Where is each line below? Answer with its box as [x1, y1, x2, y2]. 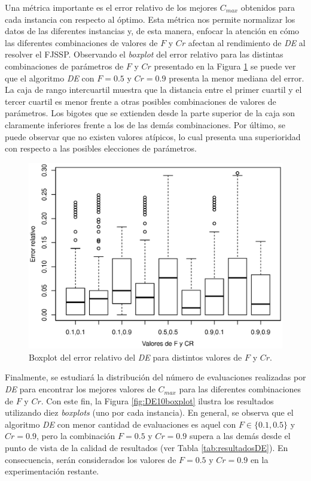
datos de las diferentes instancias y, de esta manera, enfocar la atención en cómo [5, 25, 300, 37]
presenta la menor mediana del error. [169, 71, 304, 84]
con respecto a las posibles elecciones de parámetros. [5, 142, 197, 155]
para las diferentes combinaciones [179, 383, 301, 395]
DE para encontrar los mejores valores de [5, 383, 155, 395]
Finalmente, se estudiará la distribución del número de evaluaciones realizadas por [5, 371, 306, 383]
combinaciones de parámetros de [5, 59, 124, 72]
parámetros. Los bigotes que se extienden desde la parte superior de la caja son [5, 107, 295, 119]
